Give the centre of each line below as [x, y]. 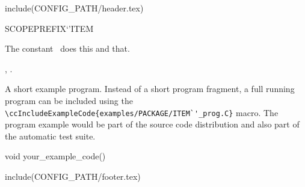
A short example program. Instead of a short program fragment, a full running [150, 89]
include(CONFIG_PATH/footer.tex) [73, 176]
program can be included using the [69, 100]
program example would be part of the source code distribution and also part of [152, 124]
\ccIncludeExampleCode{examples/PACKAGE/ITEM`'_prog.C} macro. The [142, 112]
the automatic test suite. [50, 136]
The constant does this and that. [67, 48]
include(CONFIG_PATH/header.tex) [74, 8]
